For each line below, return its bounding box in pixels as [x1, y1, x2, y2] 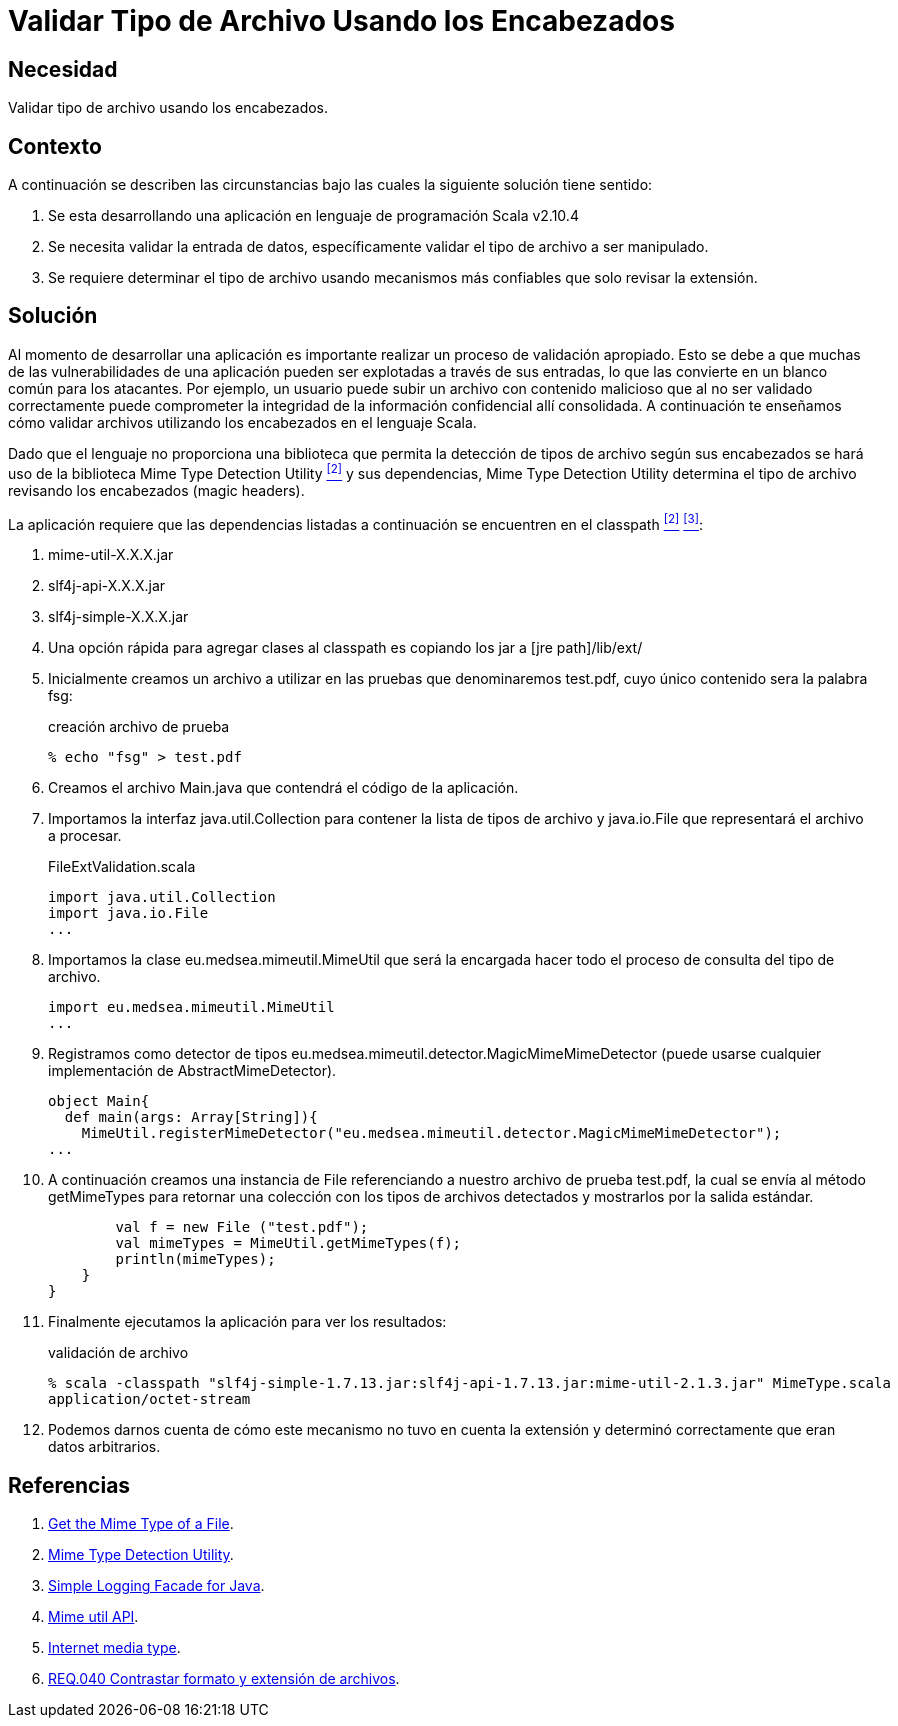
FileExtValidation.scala [48, 858, 196, 876]
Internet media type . [48, 1639, 181, 1657]
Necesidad [8, 56, 118, 82]
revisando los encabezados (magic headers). [8, 481, 305, 499]
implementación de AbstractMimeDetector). [48, 1062, 337, 1080]
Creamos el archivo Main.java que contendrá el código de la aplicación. [48, 779, 519, 797]
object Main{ [48, 1093, 150, 1110]
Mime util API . [48, 1608, 139, 1626]
